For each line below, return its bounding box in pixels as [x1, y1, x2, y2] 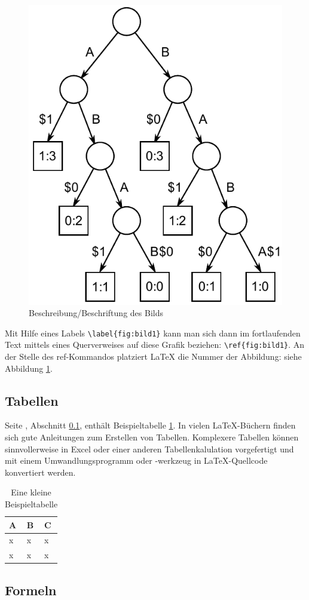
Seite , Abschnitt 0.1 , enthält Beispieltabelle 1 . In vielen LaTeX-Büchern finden [5, 419, 296, 431]
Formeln [5, 580, 57, 599]
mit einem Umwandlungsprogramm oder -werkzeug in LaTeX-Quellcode [5, 454, 268, 467]
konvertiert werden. [5, 466, 76, 478]
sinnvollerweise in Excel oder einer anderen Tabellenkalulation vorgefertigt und [5, 442, 294, 455]
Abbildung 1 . [5, 362, 53, 374]
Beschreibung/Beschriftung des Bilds [29, 307, 163, 319]
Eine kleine [11, 486, 51, 498]
